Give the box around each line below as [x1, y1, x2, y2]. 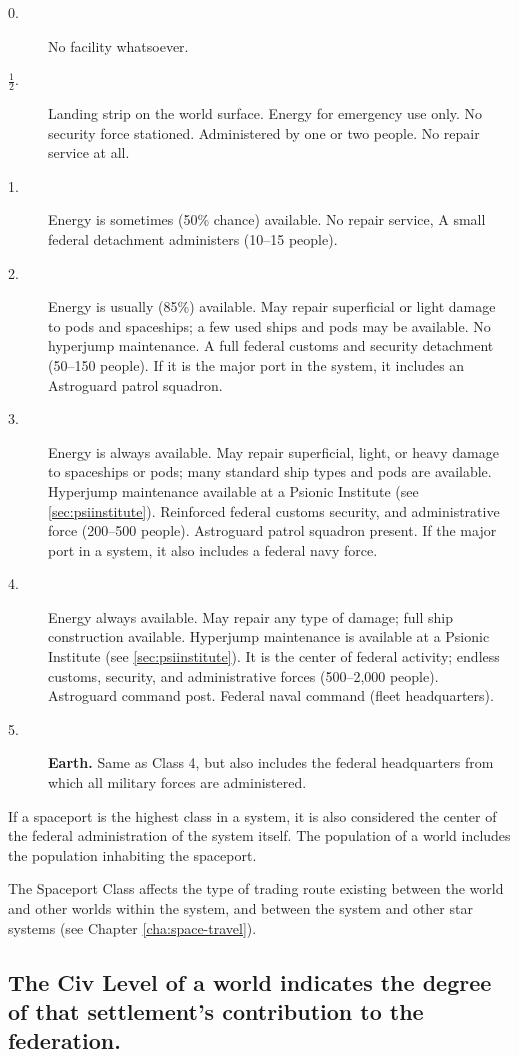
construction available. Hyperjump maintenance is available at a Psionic [48, 626, 490, 647]
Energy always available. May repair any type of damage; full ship [48, 606, 453, 627]
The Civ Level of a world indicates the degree [8, 966, 492, 997]
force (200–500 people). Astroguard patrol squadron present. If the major [48, 520, 497, 541]
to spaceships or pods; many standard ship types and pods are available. [48, 461, 492, 482]
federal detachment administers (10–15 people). [48, 228, 338, 249]
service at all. [48, 142, 130, 163]
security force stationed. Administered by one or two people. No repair [48, 122, 480, 143]
